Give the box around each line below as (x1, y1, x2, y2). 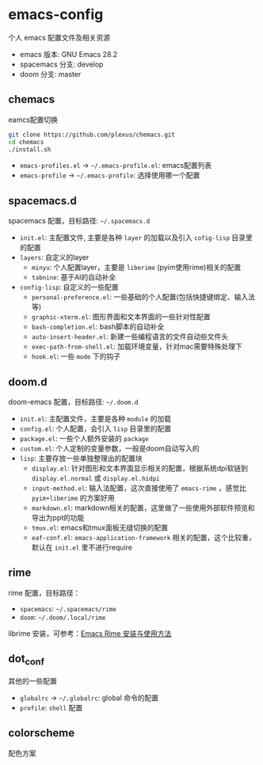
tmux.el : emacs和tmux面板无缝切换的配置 (31, 523, 169, 532)
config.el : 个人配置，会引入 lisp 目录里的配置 (19, 424, 172, 433)
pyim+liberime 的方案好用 (31, 493, 115, 502)
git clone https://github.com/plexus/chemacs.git (8, 131, 176, 139)
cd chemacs (8, 138, 44, 146)
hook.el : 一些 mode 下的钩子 (31, 352, 121, 361)
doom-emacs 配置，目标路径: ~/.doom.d (8, 398, 139, 406)
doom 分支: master (19, 69, 82, 78)
